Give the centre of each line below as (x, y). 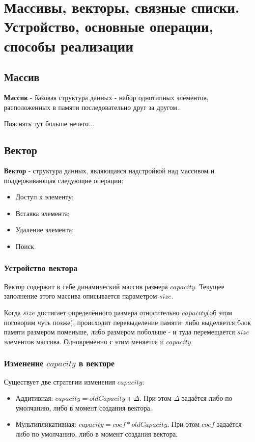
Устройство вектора (41, 268)
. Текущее (210, 286)
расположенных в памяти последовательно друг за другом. (92, 107)
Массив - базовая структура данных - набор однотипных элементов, (106, 97)
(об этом (219, 312)
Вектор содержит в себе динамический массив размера (86, 286)
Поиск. (26, 246)
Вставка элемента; (42, 213)
